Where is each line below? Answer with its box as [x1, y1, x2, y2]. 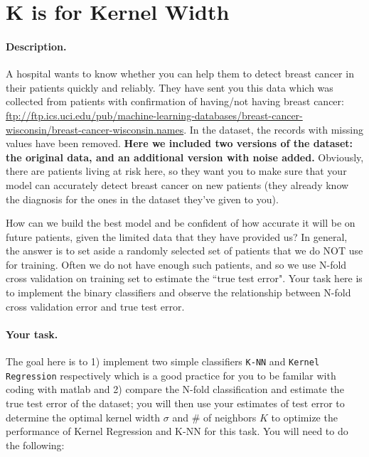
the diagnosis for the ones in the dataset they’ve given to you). [6, 191, 279, 206]
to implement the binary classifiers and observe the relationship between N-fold [6, 285, 351, 300]
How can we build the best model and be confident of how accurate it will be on [6, 215, 355, 230]
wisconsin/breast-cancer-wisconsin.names [6, 122, 184, 136]
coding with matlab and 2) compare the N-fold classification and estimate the [6, 382, 344, 397]
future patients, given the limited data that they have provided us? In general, [6, 229, 348, 244]
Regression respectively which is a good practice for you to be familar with [6, 367, 336, 382]
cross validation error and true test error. [6, 299, 185, 313]
